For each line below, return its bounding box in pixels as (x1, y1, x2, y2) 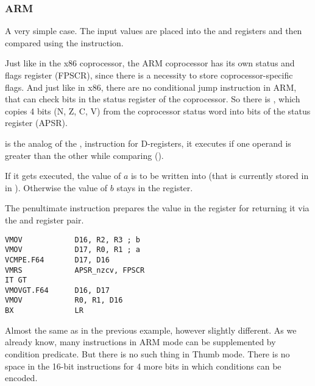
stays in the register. (116, 181, 193, 194)
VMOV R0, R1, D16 (5, 296, 123, 305)
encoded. (5, 371, 38, 384)
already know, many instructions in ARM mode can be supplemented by (5, 335, 276, 348)
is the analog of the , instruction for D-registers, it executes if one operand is (5, 136, 291, 149)
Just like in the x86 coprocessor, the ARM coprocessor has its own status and (5, 57, 295, 69)
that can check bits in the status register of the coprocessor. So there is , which (5, 93, 300, 105)
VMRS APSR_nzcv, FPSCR (5, 265, 145, 275)
